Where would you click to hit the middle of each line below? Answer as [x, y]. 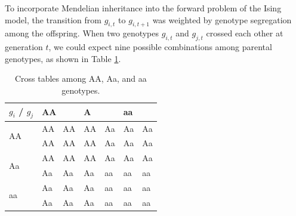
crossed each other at [245, 33]
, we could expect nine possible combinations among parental [160, 47]
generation [24, 47]
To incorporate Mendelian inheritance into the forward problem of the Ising [143, 8]
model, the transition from [53, 19]
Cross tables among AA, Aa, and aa [81, 78]
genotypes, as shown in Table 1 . [63, 58]
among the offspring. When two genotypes [82, 33]
